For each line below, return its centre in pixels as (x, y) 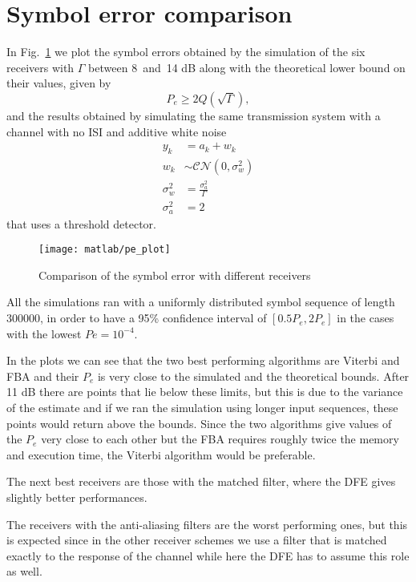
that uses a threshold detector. (81, 223)
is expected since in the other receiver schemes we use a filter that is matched (197, 540)
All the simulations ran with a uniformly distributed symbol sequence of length (201, 302)
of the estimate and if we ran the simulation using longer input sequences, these (202, 408)
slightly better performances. (77, 497)
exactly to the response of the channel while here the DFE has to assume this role (208, 555)
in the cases (366, 318)
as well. (24, 571)
